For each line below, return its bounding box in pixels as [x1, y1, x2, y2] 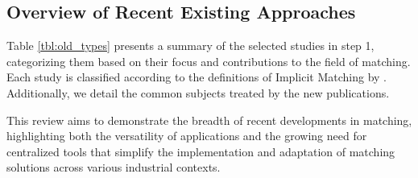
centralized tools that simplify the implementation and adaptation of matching [6, 143, 395, 159]
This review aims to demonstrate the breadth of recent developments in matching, [6, 111, 412, 128]
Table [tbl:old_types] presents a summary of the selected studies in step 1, [6, 37, 375, 54]
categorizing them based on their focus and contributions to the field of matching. [6, 52, 411, 69]
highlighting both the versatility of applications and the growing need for [6, 127, 367, 144]
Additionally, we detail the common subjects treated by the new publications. [6, 84, 390, 101]
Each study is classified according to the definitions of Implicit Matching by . [6, 68, 387, 85]
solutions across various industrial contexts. [6, 159, 221, 176]
